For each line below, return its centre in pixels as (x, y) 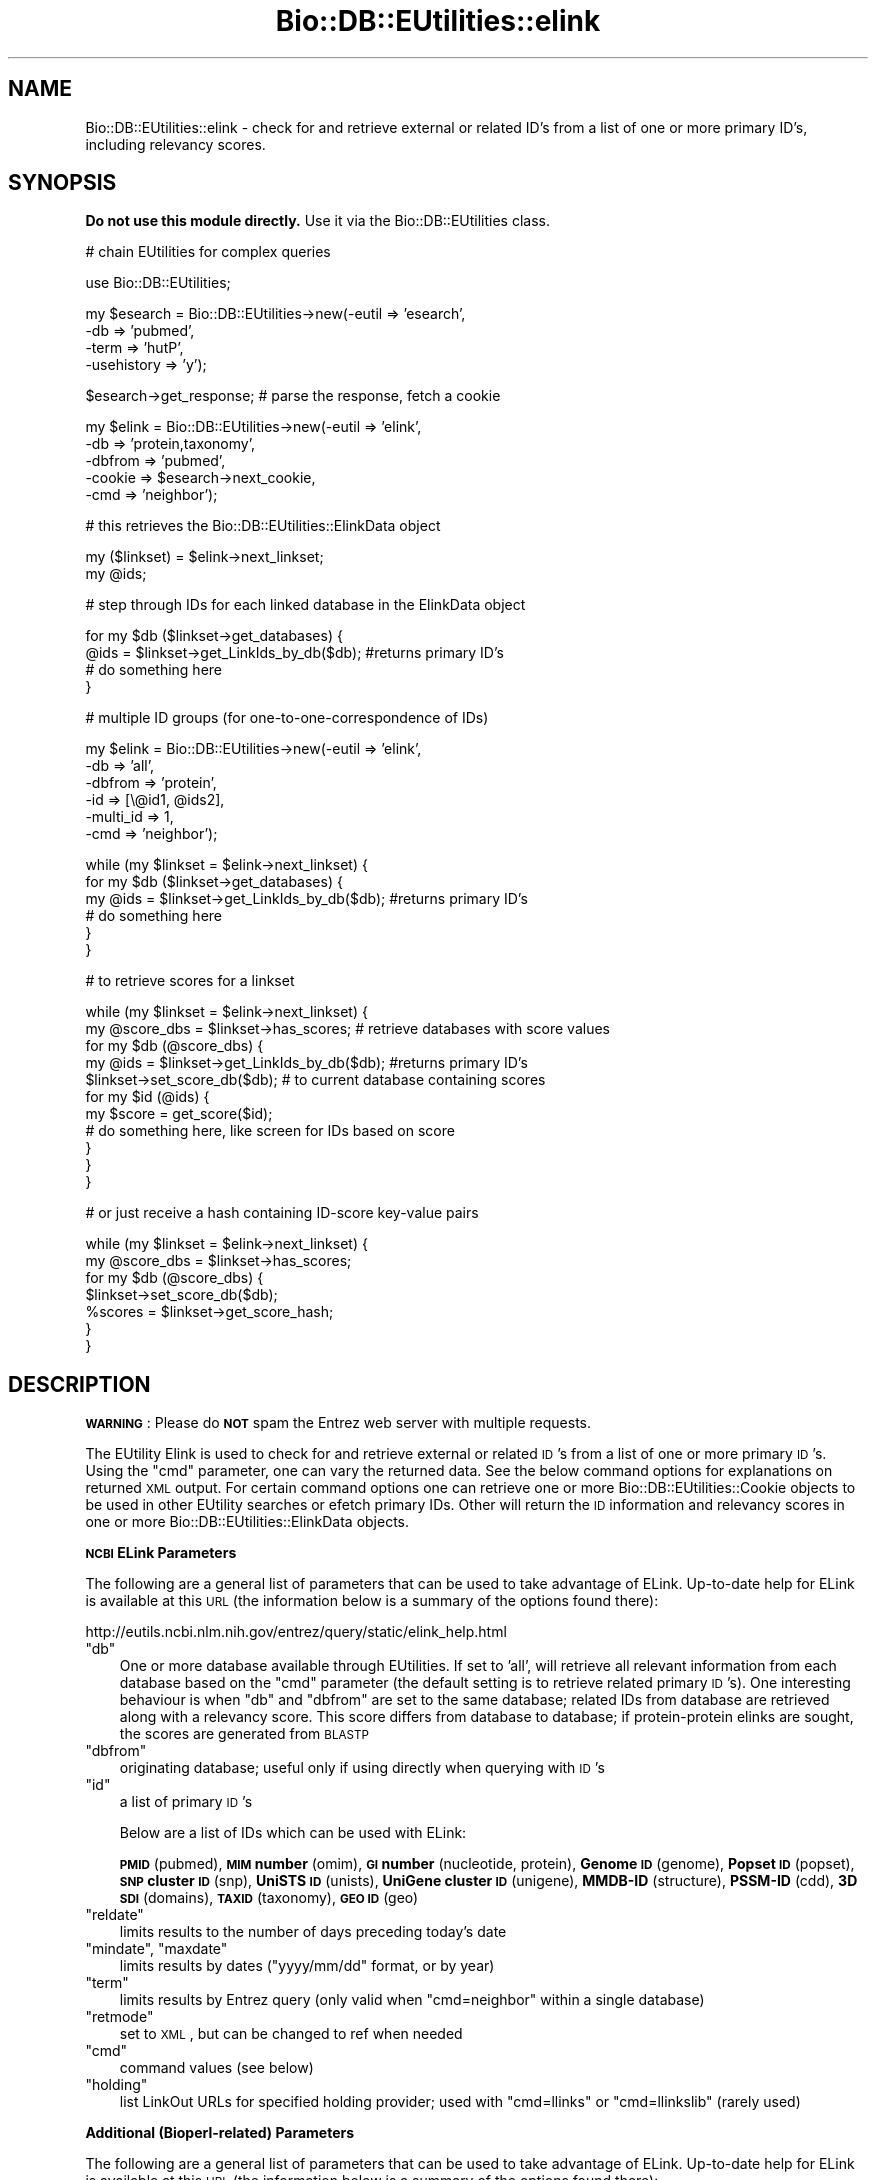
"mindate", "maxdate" (156, 1949)
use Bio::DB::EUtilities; (158, 283)
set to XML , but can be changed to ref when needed (291, 2034)
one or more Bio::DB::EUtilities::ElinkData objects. (247, 1522)
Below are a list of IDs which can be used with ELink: (293, 1833)
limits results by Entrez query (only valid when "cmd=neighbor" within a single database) (412, 2000)
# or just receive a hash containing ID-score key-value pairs (282, 1213)
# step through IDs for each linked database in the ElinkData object (305, 605)
